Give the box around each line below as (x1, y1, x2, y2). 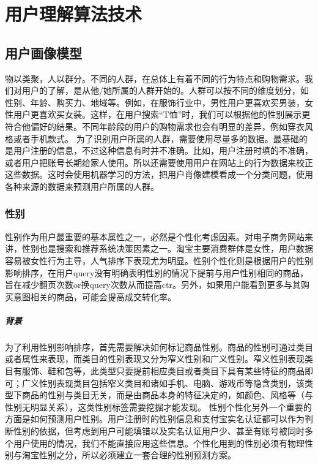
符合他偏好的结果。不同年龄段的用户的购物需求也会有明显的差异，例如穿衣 (5, 119, 305, 132)
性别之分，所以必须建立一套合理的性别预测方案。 (39, 448, 236, 461)
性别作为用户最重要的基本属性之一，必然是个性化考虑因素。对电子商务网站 (5, 230, 305, 243)
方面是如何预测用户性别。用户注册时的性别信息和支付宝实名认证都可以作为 (5, 412, 305, 425)
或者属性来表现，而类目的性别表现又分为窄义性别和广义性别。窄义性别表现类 (5, 352, 313, 365)
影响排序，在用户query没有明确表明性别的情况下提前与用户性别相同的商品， (5, 266, 309, 279)
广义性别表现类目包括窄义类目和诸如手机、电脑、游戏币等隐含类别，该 (21, 376, 305, 389)
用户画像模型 (5, 43, 82, 62)
